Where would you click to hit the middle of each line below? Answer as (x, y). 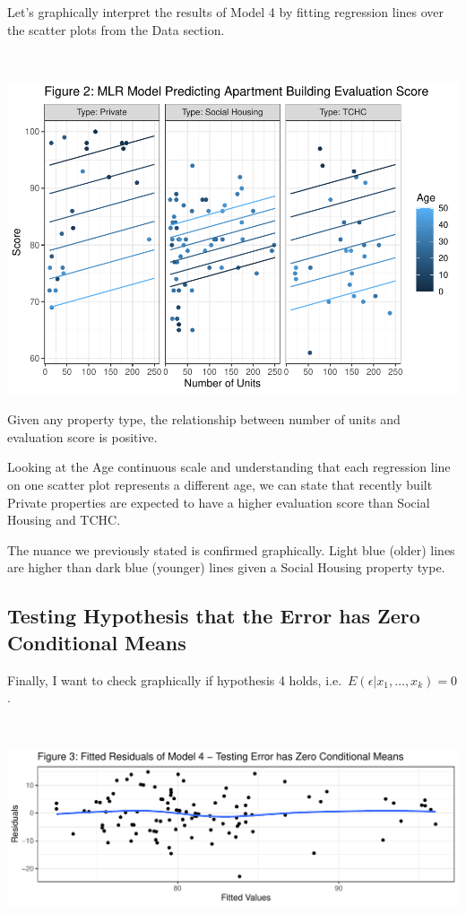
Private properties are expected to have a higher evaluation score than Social (219, 502)
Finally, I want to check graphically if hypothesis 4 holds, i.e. (175, 679)
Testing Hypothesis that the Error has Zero (214, 616)
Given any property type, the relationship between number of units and (204, 419)
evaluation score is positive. (82, 436)
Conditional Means (97, 642)
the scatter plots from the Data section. (116, 29)
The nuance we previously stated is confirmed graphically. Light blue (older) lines (231, 549)
